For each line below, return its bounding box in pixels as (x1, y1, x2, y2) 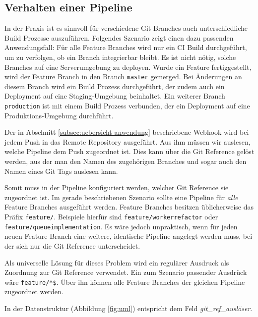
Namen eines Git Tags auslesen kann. (4, 165, 118, 176)
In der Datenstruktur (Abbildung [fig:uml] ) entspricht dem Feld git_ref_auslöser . (4, 303, 253, 313)
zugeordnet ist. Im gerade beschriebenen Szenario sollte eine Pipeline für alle (4, 192, 238, 202)
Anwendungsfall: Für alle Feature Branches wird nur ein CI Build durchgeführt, (4, 42, 247, 53)
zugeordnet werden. (4, 286, 64, 297)
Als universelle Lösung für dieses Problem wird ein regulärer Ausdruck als (4, 257, 229, 267)
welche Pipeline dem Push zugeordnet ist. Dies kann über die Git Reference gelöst (4, 146, 255, 157)
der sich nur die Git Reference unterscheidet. (4, 240, 140, 251)
